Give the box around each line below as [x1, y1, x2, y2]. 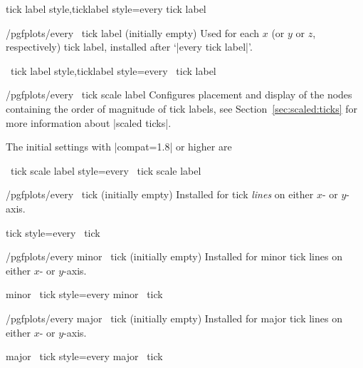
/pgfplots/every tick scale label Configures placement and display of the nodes [6, 87, 352, 102]
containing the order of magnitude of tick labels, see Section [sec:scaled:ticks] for [6, 101, 358, 116]
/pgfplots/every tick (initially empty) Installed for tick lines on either [6, 187, 314, 202]
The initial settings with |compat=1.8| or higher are [6, 139, 232, 154]
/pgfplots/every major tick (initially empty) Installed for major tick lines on [6, 310, 342, 325]
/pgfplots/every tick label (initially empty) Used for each [6, 25, 260, 40]
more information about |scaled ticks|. [6, 115, 172, 130]
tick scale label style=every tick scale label [10, 163, 201, 178]
